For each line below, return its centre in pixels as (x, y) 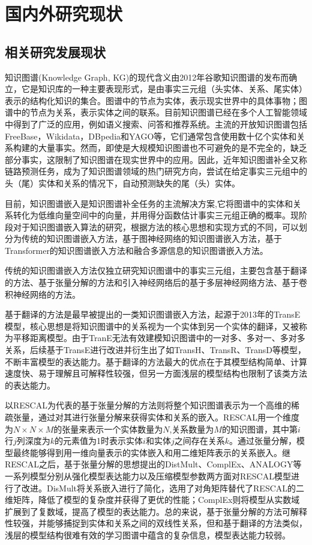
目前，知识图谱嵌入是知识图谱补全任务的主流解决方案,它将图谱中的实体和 (149, 203)
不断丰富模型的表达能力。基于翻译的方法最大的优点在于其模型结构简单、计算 (156, 361)
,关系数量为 (192, 429)
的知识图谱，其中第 (259, 429)
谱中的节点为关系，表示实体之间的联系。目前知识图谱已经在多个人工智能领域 (156, 112)
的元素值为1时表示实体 (99, 441)
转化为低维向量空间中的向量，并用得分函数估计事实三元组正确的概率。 (151, 215)
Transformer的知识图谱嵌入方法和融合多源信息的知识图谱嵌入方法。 (136, 250)
